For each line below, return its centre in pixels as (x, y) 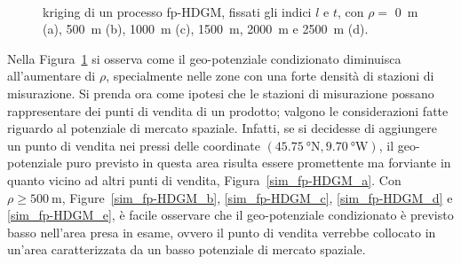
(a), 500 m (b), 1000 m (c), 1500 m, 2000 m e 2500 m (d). (206, 29)
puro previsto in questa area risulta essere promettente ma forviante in (258, 163)
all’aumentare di (52, 76)
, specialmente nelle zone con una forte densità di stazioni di (270, 76)
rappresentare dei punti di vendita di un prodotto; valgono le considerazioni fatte (228, 110)
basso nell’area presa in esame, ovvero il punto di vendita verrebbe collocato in (222, 232)
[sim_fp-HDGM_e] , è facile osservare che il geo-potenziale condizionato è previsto (230, 215)
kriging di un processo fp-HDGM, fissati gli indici (177, 11)
